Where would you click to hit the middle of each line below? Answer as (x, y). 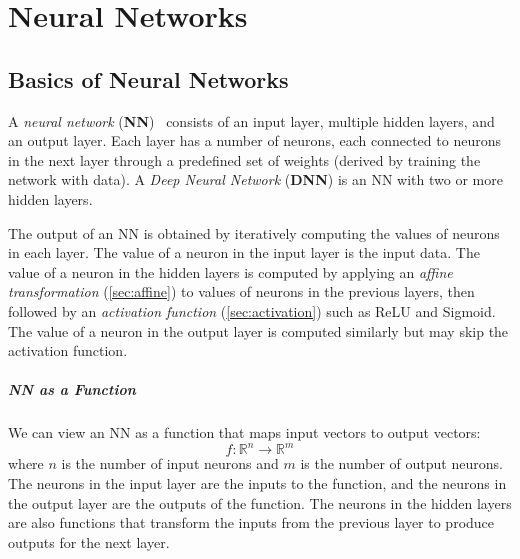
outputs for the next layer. (89, 541)
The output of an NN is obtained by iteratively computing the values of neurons (254, 232)
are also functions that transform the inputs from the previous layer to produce (251, 522)
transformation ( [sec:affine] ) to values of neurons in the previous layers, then (241, 291)
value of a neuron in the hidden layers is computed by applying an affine (230, 271)
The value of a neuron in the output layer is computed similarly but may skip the (258, 330)
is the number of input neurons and (170, 463)
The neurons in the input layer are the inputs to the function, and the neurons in (257, 482)
